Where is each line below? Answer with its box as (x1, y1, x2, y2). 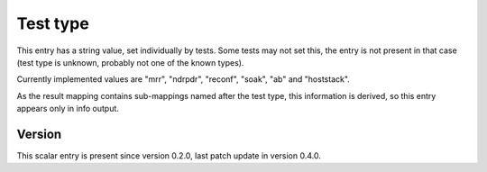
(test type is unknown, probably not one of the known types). (16, 57, 244, 68)
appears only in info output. (16, 104, 119, 114)
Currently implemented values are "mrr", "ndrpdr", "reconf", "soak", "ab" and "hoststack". (16, 74, 351, 85)
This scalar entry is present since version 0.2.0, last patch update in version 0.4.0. (16, 150, 322, 161)
